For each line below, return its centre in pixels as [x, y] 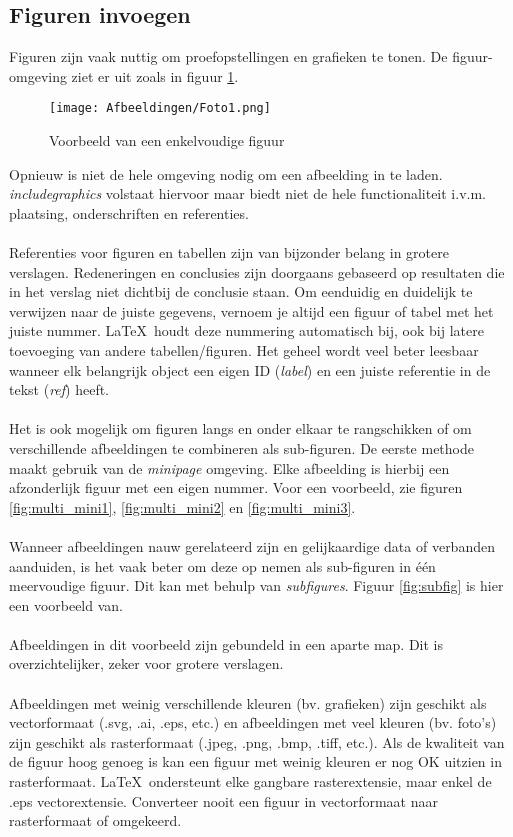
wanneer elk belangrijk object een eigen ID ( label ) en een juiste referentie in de [250, 369]
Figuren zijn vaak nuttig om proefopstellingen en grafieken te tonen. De [228, 56]
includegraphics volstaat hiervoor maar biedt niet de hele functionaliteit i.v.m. [247, 193]
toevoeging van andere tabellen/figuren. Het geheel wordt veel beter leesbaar [244, 349]
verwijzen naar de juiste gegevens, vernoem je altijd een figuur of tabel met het [251, 310]
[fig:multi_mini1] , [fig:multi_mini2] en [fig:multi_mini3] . [182, 506]
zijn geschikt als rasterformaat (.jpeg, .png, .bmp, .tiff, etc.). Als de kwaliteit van [257, 741]
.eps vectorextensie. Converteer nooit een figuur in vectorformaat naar [223, 800]
